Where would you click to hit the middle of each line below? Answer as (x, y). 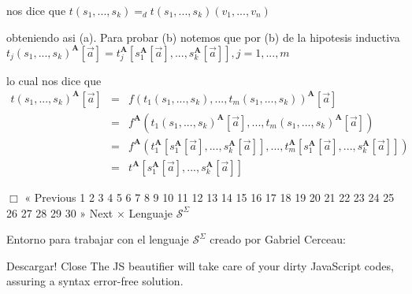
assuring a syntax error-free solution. (95, 281)
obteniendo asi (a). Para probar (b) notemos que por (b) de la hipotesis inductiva (203, 37)
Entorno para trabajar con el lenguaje (98, 239)
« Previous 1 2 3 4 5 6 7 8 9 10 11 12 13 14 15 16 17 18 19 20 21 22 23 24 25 (210, 197)
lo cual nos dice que (54, 80)
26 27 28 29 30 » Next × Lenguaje (89, 212)
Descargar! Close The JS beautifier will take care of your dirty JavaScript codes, (200, 265)
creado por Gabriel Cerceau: (278, 239)
